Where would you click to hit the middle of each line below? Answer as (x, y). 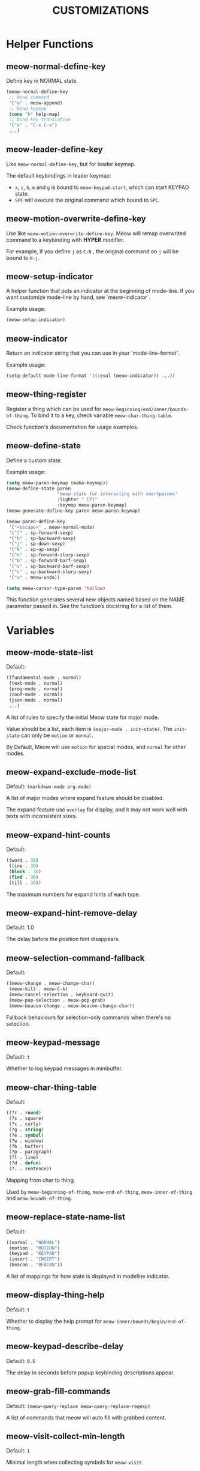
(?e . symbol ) (26, 1135)
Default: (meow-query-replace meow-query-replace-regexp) (78, 1406)
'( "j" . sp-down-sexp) (37, 544)
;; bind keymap (28, 109)
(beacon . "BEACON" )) (36, 1265)
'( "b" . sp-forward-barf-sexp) (48, 561)
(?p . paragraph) (30, 1152)
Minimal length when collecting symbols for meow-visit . (75, 1463)
